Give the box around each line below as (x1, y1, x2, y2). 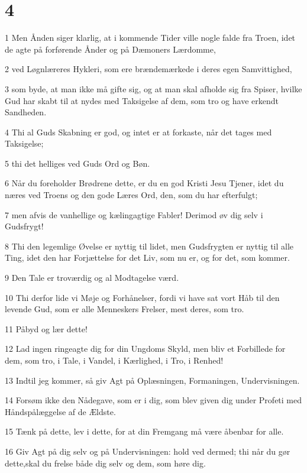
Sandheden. (5, 106, 47, 118)
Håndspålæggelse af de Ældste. (5, 405, 116, 417)
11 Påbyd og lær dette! (5, 322, 88, 335)
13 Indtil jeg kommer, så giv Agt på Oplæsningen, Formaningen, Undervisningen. (5, 374, 300, 386)
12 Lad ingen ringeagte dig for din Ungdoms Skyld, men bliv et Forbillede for (5, 342, 286, 355)
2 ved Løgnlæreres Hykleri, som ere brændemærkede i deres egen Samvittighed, (5, 63, 292, 75)
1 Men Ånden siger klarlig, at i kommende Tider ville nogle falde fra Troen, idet (5, 31, 296, 44)
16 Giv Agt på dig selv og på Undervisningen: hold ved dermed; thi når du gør (5, 445, 290, 457)
